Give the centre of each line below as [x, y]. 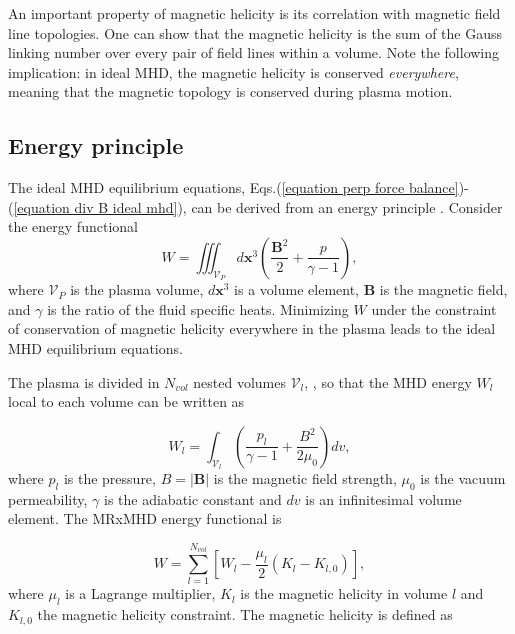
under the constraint [434, 308]
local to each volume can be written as [126, 401]
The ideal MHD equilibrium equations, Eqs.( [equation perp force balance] [233, 187]
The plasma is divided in [84, 381]
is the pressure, [109, 477]
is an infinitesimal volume [383, 498]
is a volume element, [296, 289]
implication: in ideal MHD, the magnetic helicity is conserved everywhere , [233, 71]
